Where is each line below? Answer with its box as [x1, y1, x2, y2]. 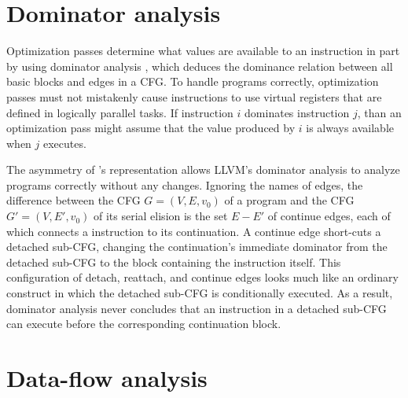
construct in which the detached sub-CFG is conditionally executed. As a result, [6, 285, 393, 301]
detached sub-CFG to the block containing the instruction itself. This [6, 253, 341, 270]
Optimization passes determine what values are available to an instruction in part [6, 42, 400, 59]
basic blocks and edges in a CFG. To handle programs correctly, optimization [6, 73, 379, 90]
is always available [306, 120, 394, 136]
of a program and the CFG [224, 192, 355, 208]
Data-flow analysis [6, 362, 208, 393]
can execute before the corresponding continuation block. [6, 315, 281, 332]
